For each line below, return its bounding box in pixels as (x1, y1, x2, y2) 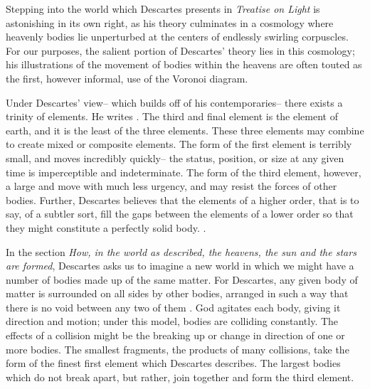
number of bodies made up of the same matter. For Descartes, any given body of (6, 272, 358, 287)
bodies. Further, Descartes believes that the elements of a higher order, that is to (6, 192, 359, 207)
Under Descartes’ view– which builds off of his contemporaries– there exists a (6, 95, 343, 110)
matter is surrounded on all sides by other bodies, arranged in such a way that (6, 286, 349, 301)
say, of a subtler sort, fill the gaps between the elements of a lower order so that (6, 206, 354, 221)
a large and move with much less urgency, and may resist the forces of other (6, 178, 337, 193)
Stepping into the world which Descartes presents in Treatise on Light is (6, 1, 320, 16)
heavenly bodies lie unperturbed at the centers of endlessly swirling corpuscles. (6, 29, 349, 44)
